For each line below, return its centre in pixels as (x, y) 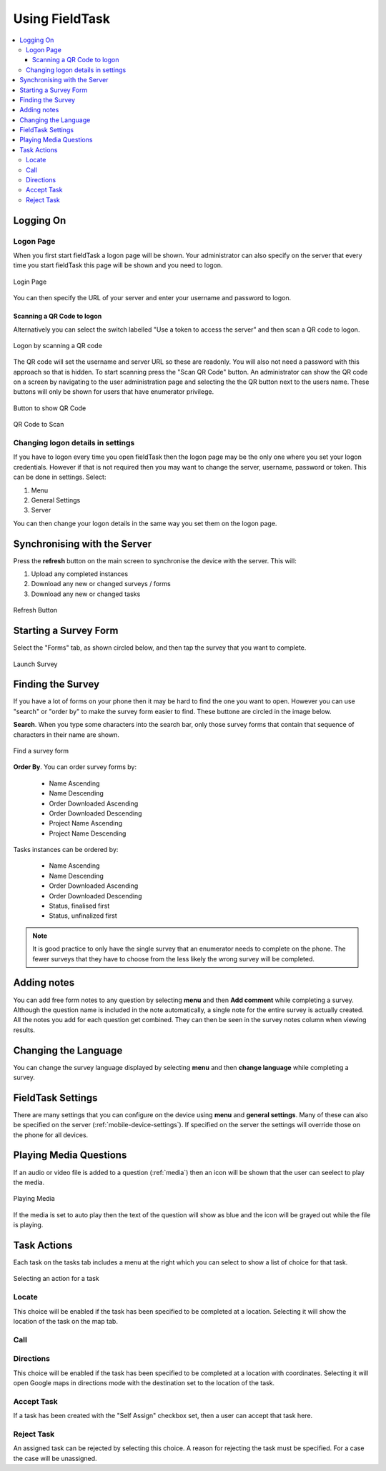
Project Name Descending (88, 833)
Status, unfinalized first (83, 916)
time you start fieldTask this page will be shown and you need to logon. (118, 265)
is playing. (28, 1225)
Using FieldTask (62, 19)
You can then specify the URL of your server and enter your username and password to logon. (152, 298)
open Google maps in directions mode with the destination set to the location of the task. (144, 1383)
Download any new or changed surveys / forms (101, 584)
